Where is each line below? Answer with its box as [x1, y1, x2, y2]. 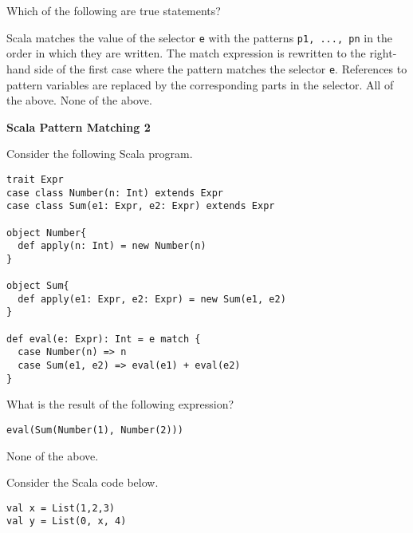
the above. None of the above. [6, 92, 152, 109]
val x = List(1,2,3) [6, 502, 116, 514]
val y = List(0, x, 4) [6, 515, 127, 527]
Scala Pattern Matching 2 [6, 118, 151, 135]
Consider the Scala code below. [6, 474, 159, 491]
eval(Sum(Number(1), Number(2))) [6, 424, 183, 436]
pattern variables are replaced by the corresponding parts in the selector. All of [6, 76, 394, 93]
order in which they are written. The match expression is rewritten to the [6, 45, 366, 61]
